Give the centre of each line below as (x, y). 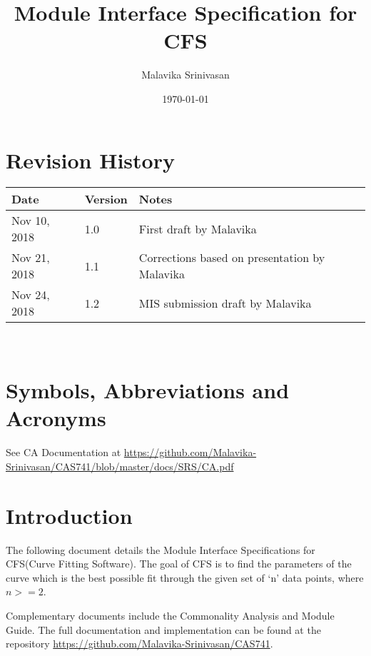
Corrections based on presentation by (232, 258)
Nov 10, (31, 221)
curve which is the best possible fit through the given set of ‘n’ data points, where (185, 577)
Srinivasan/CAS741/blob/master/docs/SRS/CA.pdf (120, 466)
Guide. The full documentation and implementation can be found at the (163, 629)
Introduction (69, 515)
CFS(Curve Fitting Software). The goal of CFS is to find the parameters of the (179, 564)
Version (106, 199)
